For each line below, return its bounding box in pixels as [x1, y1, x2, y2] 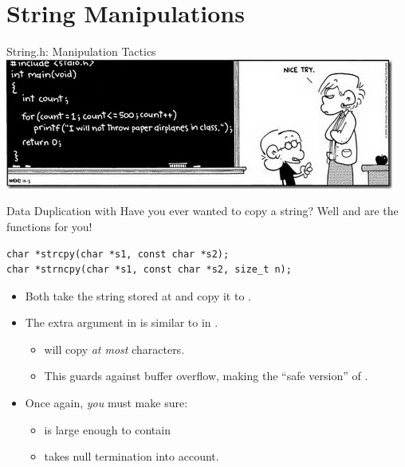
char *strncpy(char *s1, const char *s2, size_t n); [6, 264, 292, 276]
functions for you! [6, 218, 92, 234]
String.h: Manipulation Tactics [6, 43, 156, 60]
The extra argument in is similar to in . [25, 314, 218, 331]
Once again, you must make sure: [25, 394, 188, 411]
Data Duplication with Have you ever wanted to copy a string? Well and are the [6, 202, 399, 219]
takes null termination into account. [44, 448, 219, 465]
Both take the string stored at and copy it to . [25, 287, 251, 304]
